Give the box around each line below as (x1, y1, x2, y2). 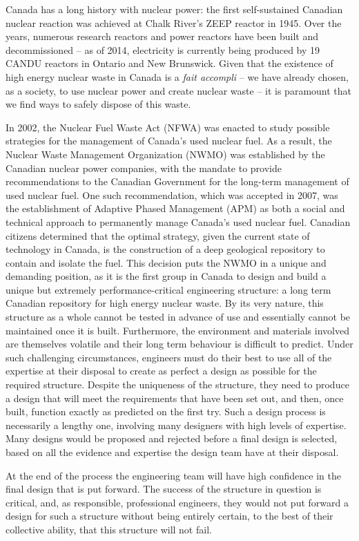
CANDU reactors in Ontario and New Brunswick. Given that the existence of (6, 56, 333, 70)
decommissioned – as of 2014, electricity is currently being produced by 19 (6, 42, 320, 57)
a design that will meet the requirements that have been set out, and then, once (6, 390, 344, 405)
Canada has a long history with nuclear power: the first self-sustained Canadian (6, 2, 343, 16)
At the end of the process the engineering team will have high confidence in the (6, 468, 341, 482)
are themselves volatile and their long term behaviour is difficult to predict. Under (6, 336, 353, 351)
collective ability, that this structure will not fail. (6, 522, 212, 536)
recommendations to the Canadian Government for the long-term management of (6, 174, 349, 189)
